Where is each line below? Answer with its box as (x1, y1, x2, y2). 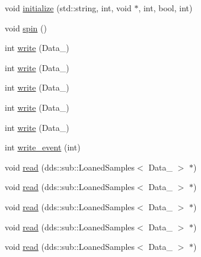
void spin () (5, 21, 47, 34)
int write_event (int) (5, 141, 81, 153)
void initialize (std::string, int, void (5, 2, 132, 14)
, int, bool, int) (138, 2, 193, 14)
